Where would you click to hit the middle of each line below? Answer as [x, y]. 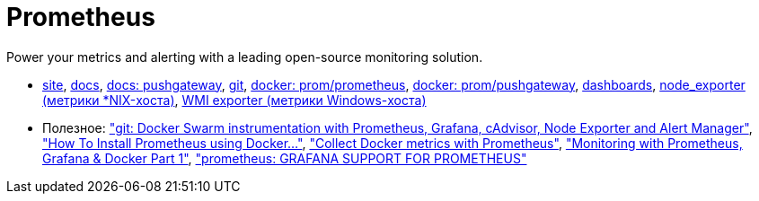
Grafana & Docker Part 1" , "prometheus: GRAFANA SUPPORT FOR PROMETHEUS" [285, 158]
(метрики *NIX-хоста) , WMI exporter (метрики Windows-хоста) [234, 100]
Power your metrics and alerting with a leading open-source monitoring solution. [245, 57]
